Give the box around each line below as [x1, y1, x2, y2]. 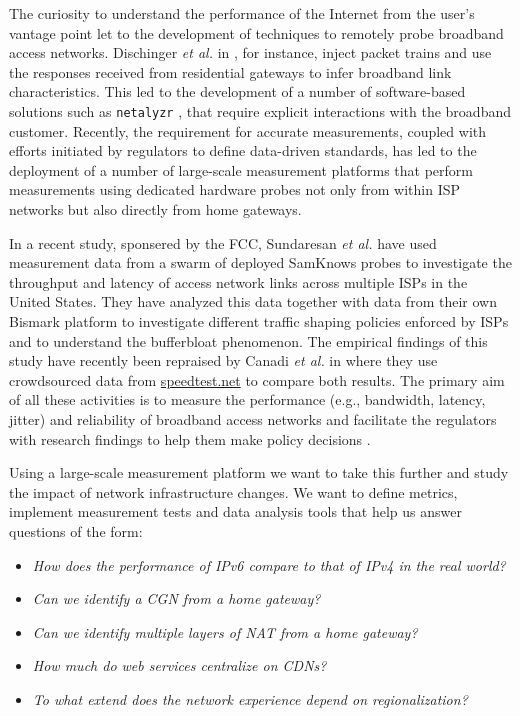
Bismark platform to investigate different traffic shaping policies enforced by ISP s [9, 310, 509, 331]
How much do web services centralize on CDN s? [32, 655, 327, 676]
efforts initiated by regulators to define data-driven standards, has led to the [9, 140, 477, 161]
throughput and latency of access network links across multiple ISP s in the [9, 271, 468, 292]
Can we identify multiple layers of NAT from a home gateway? [32, 621, 418, 642]
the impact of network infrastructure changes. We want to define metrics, [9, 481, 458, 502]
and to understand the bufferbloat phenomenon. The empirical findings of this [9, 330, 488, 351]
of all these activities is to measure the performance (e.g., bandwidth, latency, [9, 389, 486, 410]
